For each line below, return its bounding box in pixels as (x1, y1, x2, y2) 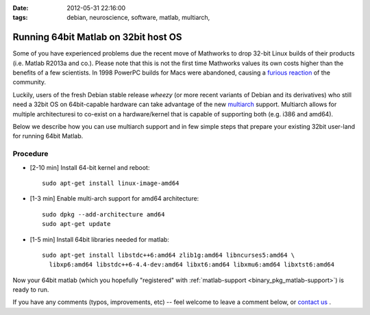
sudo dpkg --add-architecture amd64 (42, 210, 165, 218)
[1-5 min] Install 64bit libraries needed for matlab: (29, 235, 169, 243)
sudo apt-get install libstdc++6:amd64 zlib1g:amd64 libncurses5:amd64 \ (42, 251, 295, 259)
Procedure (12, 149, 49, 159)
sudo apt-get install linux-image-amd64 (42, 179, 180, 187)
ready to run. (12, 286, 49, 294)
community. (12, 78, 46, 86)
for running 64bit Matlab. (12, 132, 84, 140)
